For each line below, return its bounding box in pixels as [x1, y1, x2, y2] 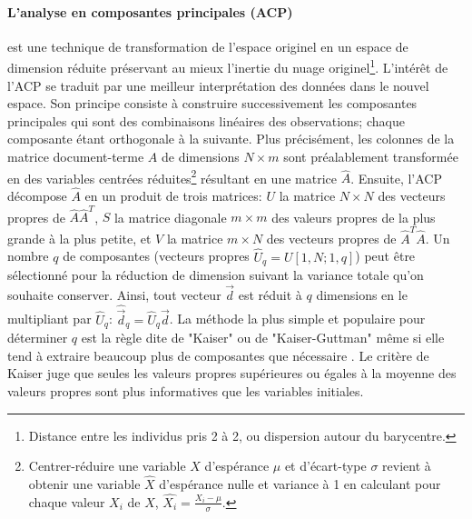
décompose [7, 186, 67, 205]
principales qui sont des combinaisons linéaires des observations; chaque [7, 111, 405, 130]
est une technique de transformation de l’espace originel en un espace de [7, 36, 408, 55]
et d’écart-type [284, 456, 367, 475]
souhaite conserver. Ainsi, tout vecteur [7, 284, 221, 304]
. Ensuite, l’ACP [350, 168, 442, 187]
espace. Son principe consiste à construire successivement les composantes [7, 94, 418, 113]
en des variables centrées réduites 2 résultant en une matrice [7, 165, 337, 187]
